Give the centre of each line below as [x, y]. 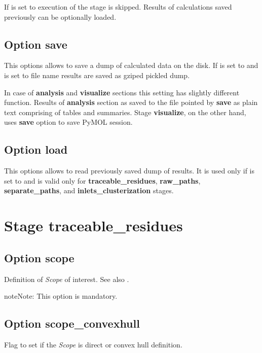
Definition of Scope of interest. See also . [67, 279]
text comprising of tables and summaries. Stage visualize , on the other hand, [125, 112]
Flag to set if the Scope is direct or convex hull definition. [93, 344]
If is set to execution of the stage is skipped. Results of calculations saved [118, 7]
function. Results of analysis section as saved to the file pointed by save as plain [131, 102]
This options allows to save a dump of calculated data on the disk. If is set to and [131, 65]
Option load [36, 149]
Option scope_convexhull [72, 323]
